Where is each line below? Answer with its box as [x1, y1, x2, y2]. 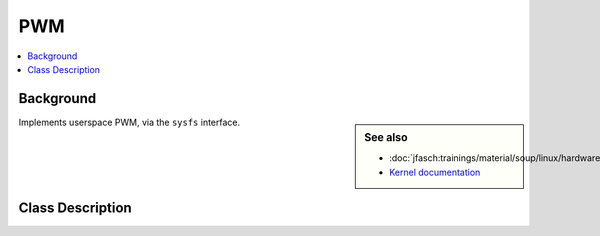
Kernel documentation [389, 166, 481, 178]
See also [364, 130, 408, 144]
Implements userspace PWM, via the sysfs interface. [18, 116, 241, 128]
